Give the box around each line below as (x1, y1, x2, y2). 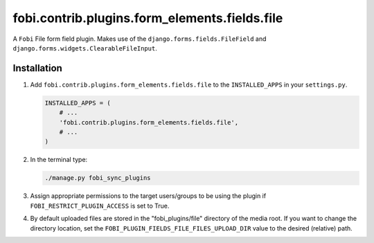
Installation (12, 62, 62, 74)
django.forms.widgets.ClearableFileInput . (12, 44, 157, 52)
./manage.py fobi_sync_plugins (44, 174, 152, 182)
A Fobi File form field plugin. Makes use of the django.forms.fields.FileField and (12, 35, 267, 43)
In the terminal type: (30, 156, 88, 164)
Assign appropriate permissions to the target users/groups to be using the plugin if (30, 192, 267, 200)
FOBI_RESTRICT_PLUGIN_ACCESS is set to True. (30, 201, 170, 210)
